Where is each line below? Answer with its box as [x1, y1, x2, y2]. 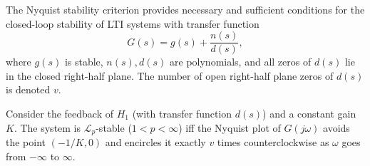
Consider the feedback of [6, 106, 114, 121]
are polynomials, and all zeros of [170, 54, 312, 69]
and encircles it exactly [105, 135, 206, 150]
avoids [323, 120, 350, 135]
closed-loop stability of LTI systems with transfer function [6, 16, 259, 31]
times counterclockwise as [217, 135, 329, 150]
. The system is [14, 120, 81, 135]
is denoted [6, 82, 51, 97]
